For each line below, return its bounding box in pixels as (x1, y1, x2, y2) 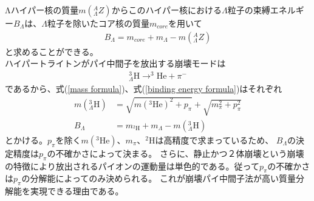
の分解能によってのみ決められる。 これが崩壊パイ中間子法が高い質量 (21, 172, 296, 185)
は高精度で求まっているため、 (155, 133, 274, 146)
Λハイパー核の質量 (5, 4, 79, 16)
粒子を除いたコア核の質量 (47, 17, 149, 29)
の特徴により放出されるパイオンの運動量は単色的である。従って (5, 159, 259, 172)
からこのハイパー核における (111, 4, 222, 16)
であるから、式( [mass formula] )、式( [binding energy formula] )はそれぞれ (5, 82, 282, 95)
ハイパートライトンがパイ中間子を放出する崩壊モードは (5, 57, 226, 70)
